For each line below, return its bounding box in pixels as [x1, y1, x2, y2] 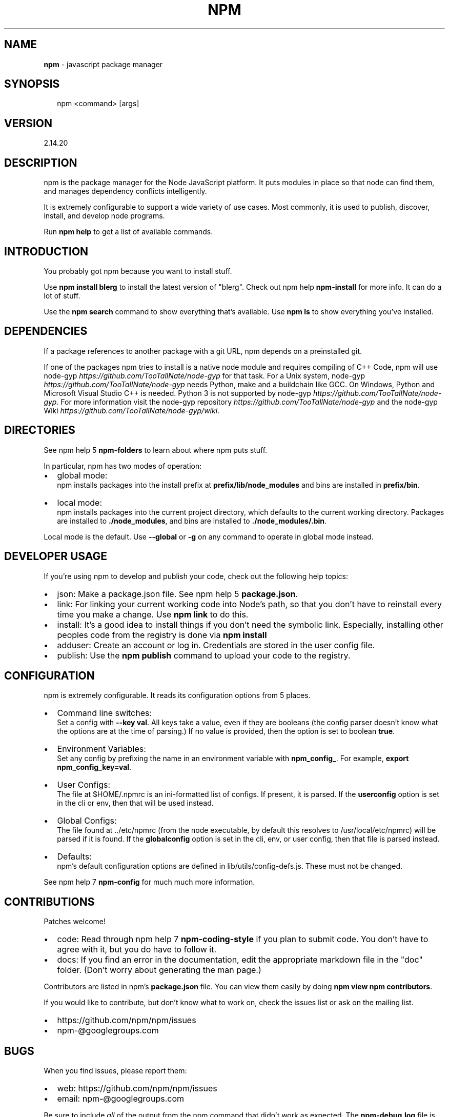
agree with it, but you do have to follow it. [57, 944, 217, 955]
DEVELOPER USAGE [4, 550, 108, 563]
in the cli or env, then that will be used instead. [57, 799, 214, 808]
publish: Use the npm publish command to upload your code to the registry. [57, 650, 351, 661]
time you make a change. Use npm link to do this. [57, 609, 249, 620]
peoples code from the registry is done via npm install [57, 629, 267, 640]
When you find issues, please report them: [44, 1066, 187, 1075]
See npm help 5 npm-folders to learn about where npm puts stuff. [44, 445, 268, 454]
